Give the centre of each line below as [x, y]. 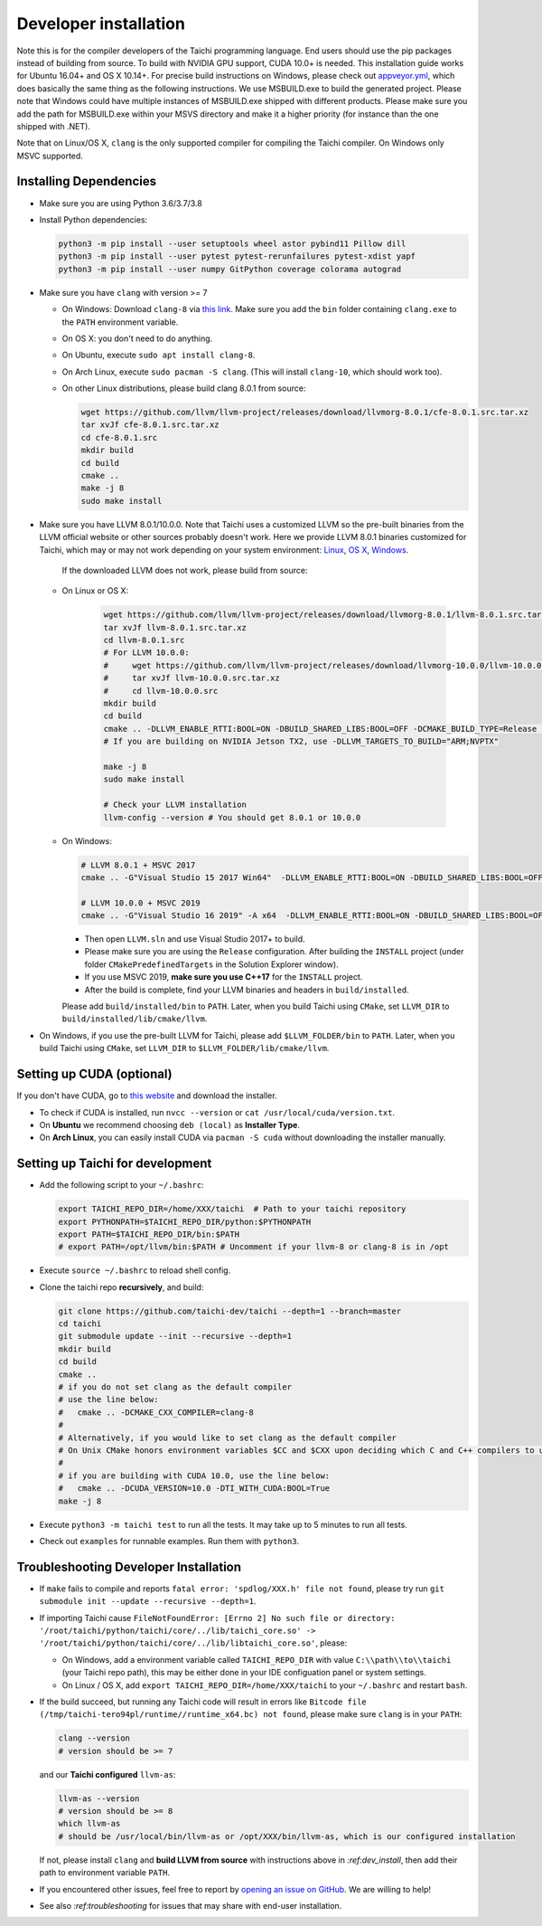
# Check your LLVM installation [175, 805]
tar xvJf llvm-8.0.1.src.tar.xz [175, 627]
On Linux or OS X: [95, 591]
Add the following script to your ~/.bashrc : [121, 1185]
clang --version [94, 1738]
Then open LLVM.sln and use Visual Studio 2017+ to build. [195, 939]
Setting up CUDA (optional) [94, 1074]
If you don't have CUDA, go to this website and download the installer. [147, 1096]
